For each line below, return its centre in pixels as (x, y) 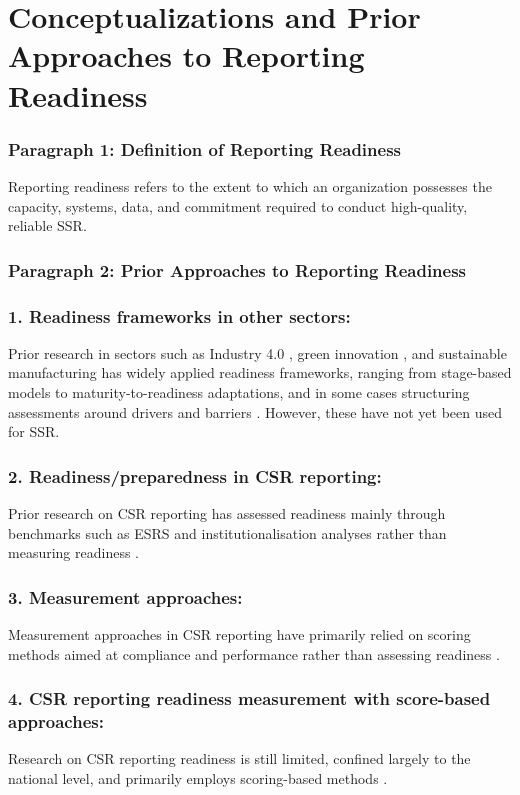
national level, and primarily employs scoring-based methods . (198, 777)
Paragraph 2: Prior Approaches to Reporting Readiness (237, 269)
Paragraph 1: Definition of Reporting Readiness (205, 148)
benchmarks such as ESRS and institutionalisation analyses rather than (227, 532)
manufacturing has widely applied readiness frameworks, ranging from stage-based (260, 372)
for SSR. (34, 431)
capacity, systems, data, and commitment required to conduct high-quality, (238, 205)
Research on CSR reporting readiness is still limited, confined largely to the (239, 758)
